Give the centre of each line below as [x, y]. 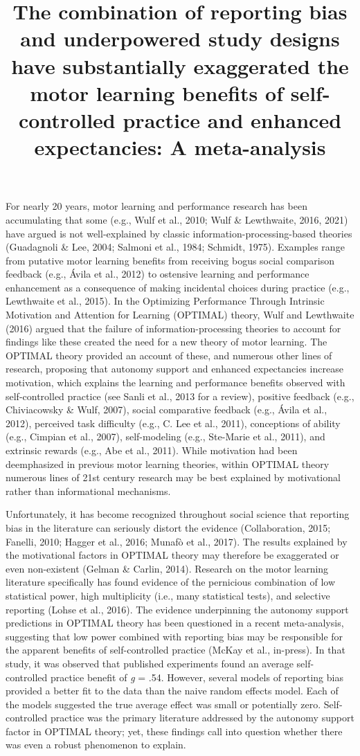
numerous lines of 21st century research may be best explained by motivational [173, 477]
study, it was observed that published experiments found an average [150, 663]
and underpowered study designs [180, 38]
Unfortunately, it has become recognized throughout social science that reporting [178, 514]
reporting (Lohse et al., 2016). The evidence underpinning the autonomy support [177, 609]
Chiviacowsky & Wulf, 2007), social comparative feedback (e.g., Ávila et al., [166, 409]
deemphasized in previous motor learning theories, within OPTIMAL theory [168, 463]
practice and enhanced [232, 119]
